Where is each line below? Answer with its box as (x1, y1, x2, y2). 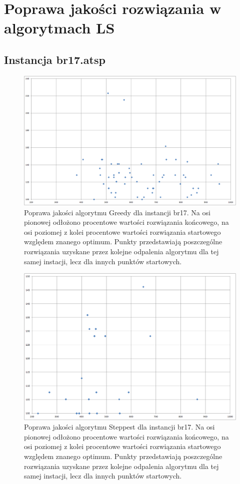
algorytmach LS (4, 17, 115, 38)
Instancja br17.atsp (4, 51, 105, 67)
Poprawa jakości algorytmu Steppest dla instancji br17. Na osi (24, 422, 215, 432)
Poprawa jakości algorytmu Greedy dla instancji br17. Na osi (24, 207, 210, 217)
